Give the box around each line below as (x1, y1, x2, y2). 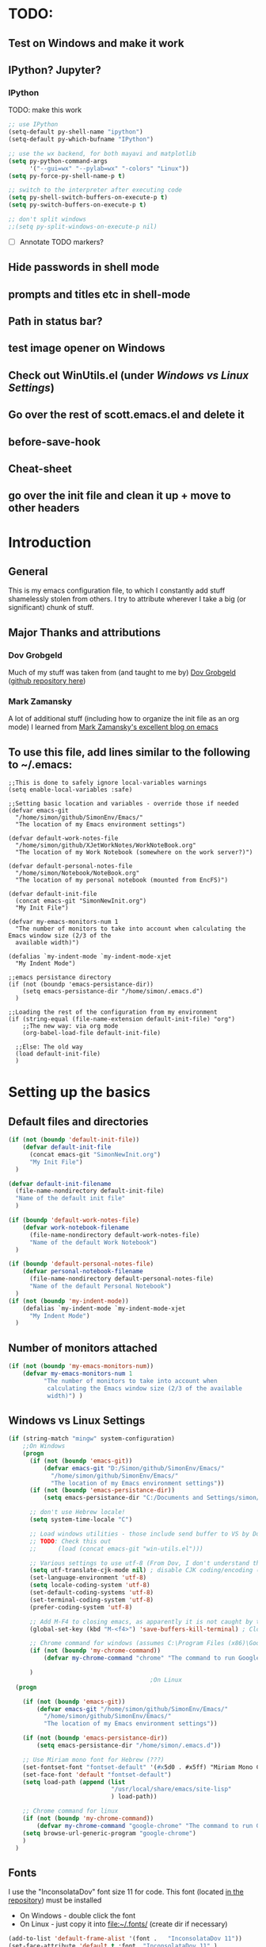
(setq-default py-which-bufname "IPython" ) (8, 136, 154, 144)
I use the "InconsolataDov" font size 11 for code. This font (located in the (8, 1887, 244, 1897)
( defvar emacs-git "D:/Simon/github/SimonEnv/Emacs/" (43, 1464, 225, 1472)
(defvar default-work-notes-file (8, 835, 119, 843)
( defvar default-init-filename (8, 1180, 112, 1188)
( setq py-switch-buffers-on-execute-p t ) (8, 201, 147, 209)
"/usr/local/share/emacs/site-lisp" (110, 1785, 232, 1794)
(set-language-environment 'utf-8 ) (28, 1574, 147, 1582)
